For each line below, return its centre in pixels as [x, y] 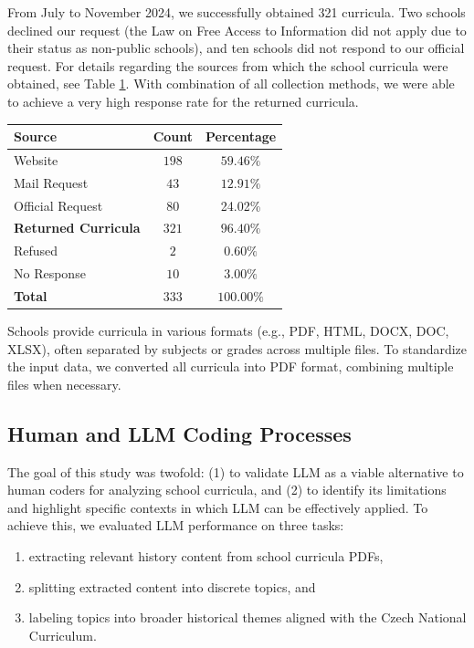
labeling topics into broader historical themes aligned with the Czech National [248, 617]
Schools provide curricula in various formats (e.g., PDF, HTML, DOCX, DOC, [228, 331]
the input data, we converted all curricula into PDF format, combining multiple [231, 366]
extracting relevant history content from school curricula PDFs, [206, 556]
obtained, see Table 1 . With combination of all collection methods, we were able [231, 84]
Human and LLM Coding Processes [179, 433]
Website [36, 159]
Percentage [241, 136]
